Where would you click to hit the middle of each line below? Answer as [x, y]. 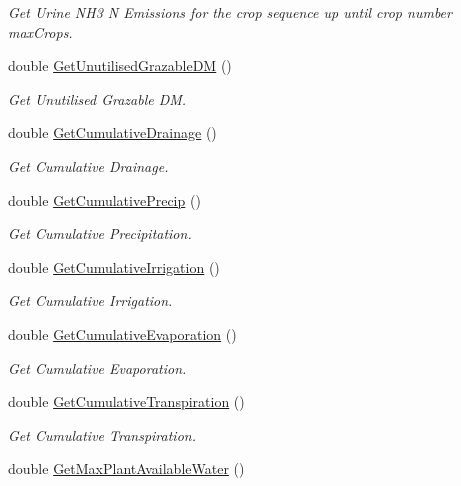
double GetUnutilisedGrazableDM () [120, 65]
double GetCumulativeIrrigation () [114, 266]
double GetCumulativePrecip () [104, 199]
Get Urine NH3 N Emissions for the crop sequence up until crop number [230, 12]
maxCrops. [40, 31]
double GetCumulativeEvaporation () [122, 333]
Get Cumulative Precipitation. [100, 233]
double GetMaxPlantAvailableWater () [126, 468]
